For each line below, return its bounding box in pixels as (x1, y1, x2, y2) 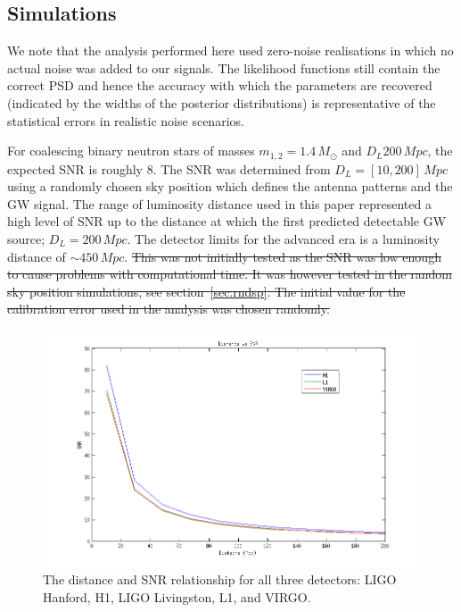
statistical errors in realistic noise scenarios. (7, 111, 244, 130)
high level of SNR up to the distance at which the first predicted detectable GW (7, 212, 447, 231)
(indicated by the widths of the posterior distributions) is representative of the (7, 93, 436, 112)
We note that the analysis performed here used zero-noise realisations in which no (7, 41, 454, 60)
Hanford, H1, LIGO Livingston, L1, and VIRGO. (43, 587, 311, 606)
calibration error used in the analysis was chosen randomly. (7, 299, 330, 318)
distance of (7, 247, 66, 265)
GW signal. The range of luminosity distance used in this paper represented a (7, 194, 432, 213)
